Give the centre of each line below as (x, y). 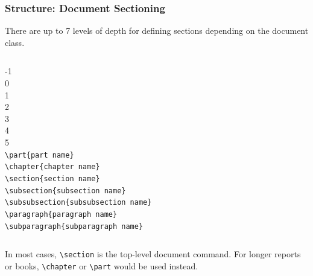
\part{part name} (40, 155)
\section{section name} (52, 178)
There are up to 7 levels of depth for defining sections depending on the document (157, 30)
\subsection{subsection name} (65, 191)
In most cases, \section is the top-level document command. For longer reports (153, 254)
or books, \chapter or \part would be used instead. (102, 265)
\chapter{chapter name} (52, 167)
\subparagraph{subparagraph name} (74, 226)
